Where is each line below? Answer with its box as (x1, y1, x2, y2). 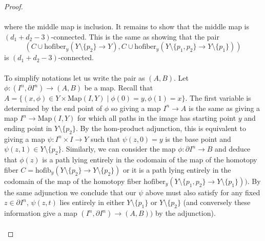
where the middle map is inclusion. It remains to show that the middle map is (4, 21, 249, 32)
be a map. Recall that (84, 82, 153, 93)
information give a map (4, 208, 77, 218)
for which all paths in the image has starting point (77, 113, 236, 123)
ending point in (4, 122, 52, 133)
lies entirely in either (59, 197, 125, 208)
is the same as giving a (189, 102, 260, 113)
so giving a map (111, 102, 161, 113)
